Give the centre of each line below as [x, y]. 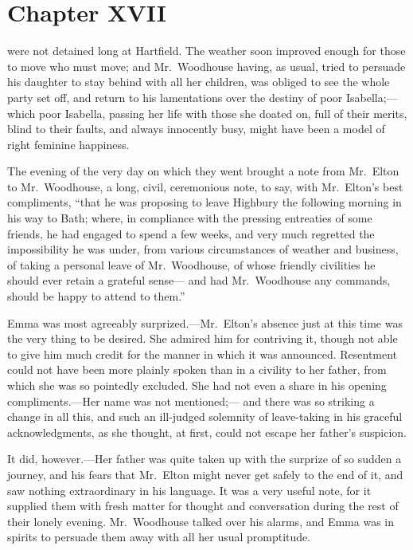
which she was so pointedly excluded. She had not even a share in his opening [197, 385]
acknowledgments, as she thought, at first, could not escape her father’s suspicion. [207, 432]
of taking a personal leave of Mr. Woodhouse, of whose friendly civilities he [191, 264]
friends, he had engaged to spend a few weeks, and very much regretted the [191, 233]
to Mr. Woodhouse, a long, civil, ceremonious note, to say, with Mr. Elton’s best [205, 186]
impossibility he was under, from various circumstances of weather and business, [203, 249]
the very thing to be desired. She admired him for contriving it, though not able [203, 338]
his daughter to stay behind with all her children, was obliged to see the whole [199, 82]
